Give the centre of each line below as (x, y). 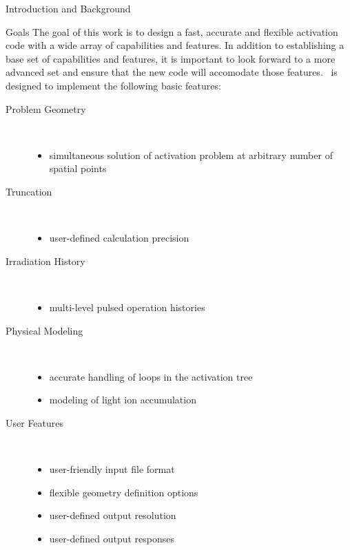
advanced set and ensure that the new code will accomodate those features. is (172, 72)
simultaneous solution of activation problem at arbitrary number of (191, 155)
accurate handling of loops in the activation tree (151, 376)
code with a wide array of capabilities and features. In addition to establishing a (175, 45)
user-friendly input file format (112, 469)
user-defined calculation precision (119, 238)
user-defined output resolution (113, 515)
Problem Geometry (46, 108)
